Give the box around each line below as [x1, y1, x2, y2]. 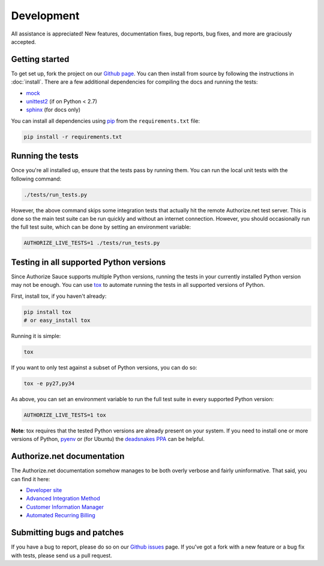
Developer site [26, 487, 62, 494]
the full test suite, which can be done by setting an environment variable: [11, 223, 191, 231]
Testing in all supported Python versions [11, 257, 166, 267]
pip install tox [23, 309, 72, 315]
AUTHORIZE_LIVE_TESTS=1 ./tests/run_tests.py [23, 239, 160, 247]
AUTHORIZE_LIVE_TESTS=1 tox [23, 411, 106, 418]
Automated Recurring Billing [26, 512, 95, 519]
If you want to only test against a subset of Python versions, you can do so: [11, 364, 197, 371]
